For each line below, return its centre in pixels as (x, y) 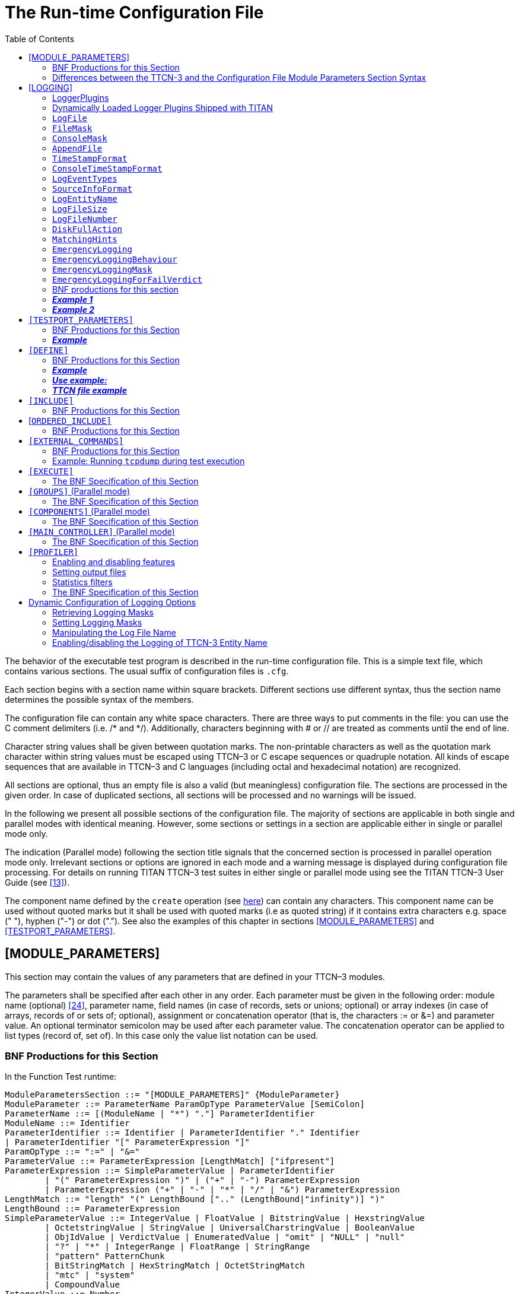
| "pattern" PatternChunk (105, 1256)
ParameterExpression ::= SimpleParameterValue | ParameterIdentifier (170, 1171)
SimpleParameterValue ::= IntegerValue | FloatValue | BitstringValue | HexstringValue (215, 1218)
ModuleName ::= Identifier (67, 1123)
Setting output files (89, 572)
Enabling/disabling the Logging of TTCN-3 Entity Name (160, 642)
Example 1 (73, 299)
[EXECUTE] (51, 471)
